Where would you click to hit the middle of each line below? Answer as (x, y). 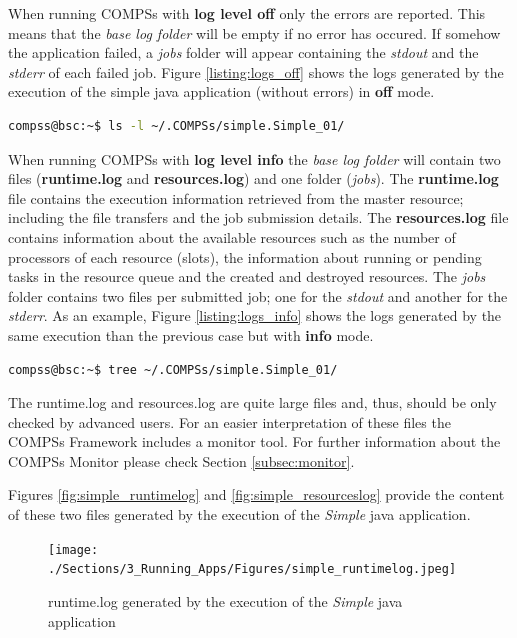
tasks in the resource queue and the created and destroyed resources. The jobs (247, 276)
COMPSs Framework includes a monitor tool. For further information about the (254, 441)
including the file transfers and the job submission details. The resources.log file (258, 217)
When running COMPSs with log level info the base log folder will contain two (254, 158)
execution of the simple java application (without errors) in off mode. (221, 91)
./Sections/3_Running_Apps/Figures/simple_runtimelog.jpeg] (252, 569)
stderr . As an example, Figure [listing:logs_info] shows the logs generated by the (255, 315)
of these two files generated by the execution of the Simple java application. (239, 514)
